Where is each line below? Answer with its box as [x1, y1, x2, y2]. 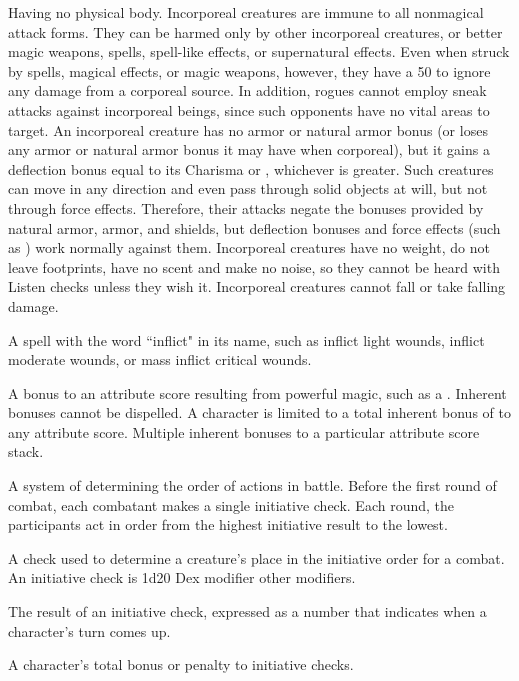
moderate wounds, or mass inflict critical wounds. [8, 349, 312, 370]
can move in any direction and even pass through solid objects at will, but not [8, 178, 488, 199]
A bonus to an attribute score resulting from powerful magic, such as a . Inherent [8, 382, 507, 403]
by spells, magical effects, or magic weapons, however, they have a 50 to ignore [8, 60, 491, 81]
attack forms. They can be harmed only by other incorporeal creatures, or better [8, 21, 503, 42]
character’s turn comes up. [8, 620, 171, 641]
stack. [8, 441, 44, 462]
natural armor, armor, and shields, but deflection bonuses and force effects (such [8, 217, 501, 238]
